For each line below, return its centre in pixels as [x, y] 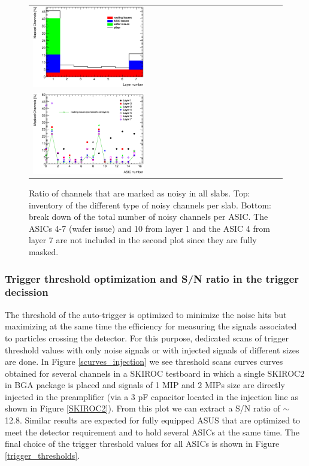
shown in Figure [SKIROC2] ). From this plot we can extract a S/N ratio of [143, 408]
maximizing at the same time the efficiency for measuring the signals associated [151, 326]
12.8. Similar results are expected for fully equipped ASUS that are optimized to [153, 420]
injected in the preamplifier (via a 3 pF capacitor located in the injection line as [152, 396]
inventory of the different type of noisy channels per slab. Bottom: [150, 205]
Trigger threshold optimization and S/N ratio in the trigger [152, 278]
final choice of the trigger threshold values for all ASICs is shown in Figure [142, 444]
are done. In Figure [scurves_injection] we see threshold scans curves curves [144, 361]
